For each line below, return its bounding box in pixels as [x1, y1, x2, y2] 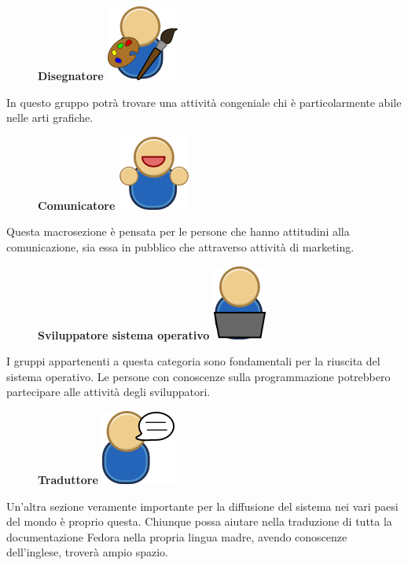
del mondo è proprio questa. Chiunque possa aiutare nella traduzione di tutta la [6, 513, 392, 530]
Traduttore [38, 471, 98, 487]
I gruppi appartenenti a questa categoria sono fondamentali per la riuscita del [6, 353, 380, 369]
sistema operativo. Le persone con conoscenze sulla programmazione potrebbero [6, 368, 391, 384]
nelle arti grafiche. [6, 109, 94, 126]
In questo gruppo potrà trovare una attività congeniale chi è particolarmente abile [6, 94, 402, 110]
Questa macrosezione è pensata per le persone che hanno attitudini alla [6, 223, 350, 240]
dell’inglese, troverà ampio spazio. [6, 544, 168, 560]
